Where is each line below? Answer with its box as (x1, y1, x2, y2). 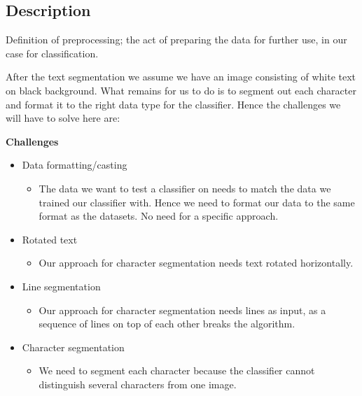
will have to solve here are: (6, 111, 120, 125)
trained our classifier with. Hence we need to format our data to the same (39, 195, 355, 209)
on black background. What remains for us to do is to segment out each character (6, 83, 356, 97)
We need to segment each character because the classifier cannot (39, 363, 315, 378)
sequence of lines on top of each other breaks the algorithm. (39, 316, 295, 331)
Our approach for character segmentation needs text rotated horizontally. (39, 255, 354, 270)
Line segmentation (22, 278, 101, 293)
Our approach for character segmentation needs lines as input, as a (39, 302, 326, 317)
